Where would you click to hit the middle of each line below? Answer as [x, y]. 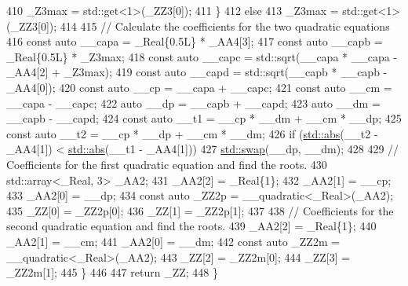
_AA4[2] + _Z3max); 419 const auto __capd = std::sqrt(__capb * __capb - [197, 72]
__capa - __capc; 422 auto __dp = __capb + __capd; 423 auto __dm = [193, 103]
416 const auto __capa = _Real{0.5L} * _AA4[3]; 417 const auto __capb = [195, 41]
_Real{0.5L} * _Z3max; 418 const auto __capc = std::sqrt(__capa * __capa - [202, 56]
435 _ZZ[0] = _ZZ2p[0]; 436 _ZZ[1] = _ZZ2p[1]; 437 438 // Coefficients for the [200, 210]
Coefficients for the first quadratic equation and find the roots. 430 [167, 164]
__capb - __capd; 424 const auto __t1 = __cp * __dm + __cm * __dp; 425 [204, 118]
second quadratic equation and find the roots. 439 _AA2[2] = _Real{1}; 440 [191, 226]
